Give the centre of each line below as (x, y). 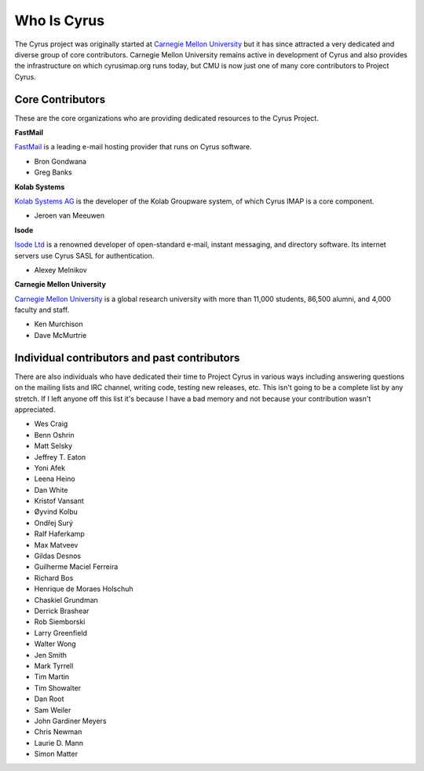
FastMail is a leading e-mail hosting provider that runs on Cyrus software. (133, 147)
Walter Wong (55, 644)
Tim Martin (52, 677)
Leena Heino (55, 479)
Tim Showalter (58, 688)
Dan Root (49, 699)
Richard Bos (54, 578)
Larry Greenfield (61, 633)
